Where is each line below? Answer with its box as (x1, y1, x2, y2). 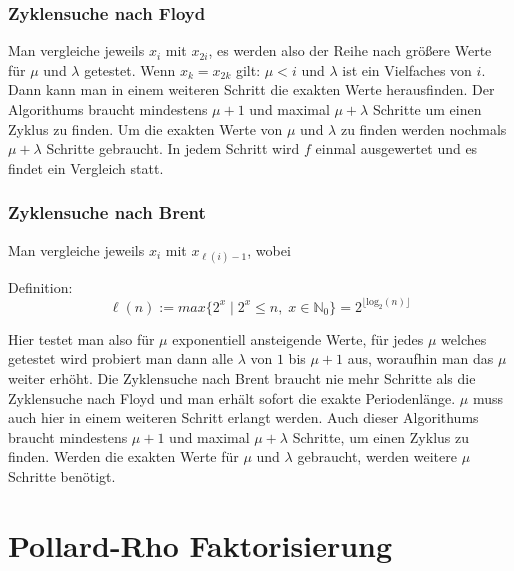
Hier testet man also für (8, 328, 155, 349)
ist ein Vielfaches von (342, 59, 472, 80)
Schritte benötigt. (8, 466, 116, 487)
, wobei (247, 239, 291, 260)
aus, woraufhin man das (347, 348, 494, 369)
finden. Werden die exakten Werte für (8, 446, 239, 467)
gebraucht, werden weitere (297, 446, 457, 467)
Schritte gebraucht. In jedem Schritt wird (46, 138, 300, 159)
